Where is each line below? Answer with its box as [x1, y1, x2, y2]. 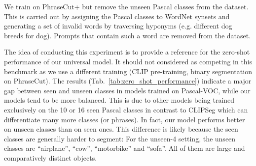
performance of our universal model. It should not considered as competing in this [4, 56, 253, 66]
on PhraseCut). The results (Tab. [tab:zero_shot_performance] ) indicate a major [4, 76, 252, 86]
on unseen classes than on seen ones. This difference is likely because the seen [4, 124, 238, 134]
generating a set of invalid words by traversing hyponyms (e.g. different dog [4, 21, 232, 31]
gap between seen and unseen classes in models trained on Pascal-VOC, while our [4, 85, 251, 95]
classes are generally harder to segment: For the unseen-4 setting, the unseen [4, 133, 236, 143]
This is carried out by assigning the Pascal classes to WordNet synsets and [4, 11, 230, 21]
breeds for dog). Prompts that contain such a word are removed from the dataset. [4, 30, 251, 40]
